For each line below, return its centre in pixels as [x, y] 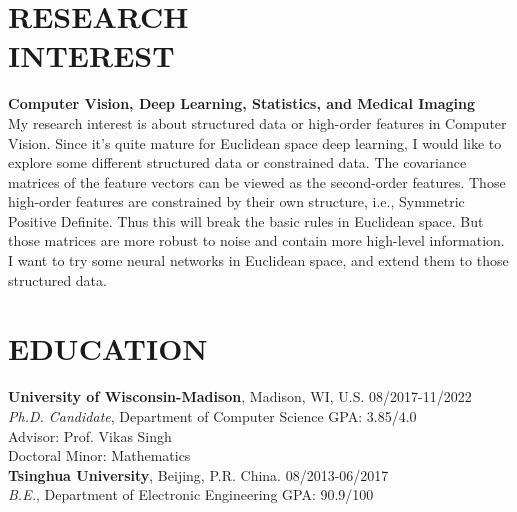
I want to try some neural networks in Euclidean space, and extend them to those [258, 260]
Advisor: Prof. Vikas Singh [90, 435]
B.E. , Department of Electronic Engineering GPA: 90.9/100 [191, 494]
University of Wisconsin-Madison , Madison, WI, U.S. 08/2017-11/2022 [240, 396]
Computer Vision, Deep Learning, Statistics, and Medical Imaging [242, 103]
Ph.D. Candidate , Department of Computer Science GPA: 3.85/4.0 [212, 415]
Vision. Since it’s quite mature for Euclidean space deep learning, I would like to [255, 142]
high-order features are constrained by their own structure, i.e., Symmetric [236, 201]
